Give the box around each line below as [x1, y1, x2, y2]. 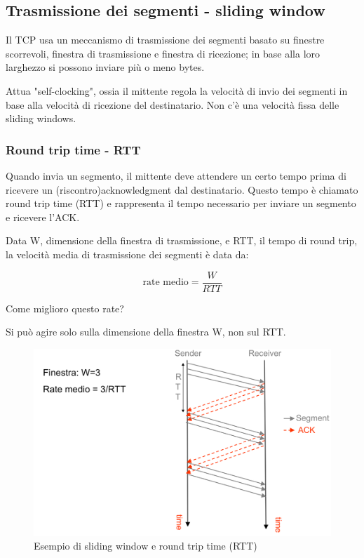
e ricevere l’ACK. [6, 209, 80, 224]
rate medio [142, 277, 189, 288]
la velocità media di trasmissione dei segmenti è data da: [6, 246, 249, 261]
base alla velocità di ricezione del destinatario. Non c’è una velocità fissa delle [6, 97, 339, 112]
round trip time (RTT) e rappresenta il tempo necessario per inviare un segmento [6, 196, 356, 211]
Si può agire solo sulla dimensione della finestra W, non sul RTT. [6, 324, 286, 339]
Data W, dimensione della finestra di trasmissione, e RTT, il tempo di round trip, [6, 233, 358, 248]
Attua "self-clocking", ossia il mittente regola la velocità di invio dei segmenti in [6, 83, 348, 98]
